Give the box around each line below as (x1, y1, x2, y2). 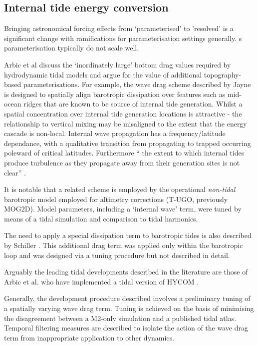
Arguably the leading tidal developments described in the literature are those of (4, 266, 248, 277)
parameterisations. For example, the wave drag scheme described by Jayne (23, 79, 251, 89)
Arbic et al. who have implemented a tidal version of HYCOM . (4, 276, 199, 286)
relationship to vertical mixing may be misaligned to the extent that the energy (4, 118, 247, 128)
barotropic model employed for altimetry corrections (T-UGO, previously (4, 193, 228, 204)
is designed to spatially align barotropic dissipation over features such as (4, 88, 226, 99)
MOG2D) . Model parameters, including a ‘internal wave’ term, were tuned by (4, 203, 242, 214)
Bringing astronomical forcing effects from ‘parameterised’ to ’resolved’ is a (4, 23, 234, 33)
